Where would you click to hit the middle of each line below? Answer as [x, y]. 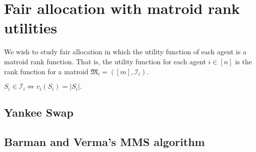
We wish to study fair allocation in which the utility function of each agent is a [125, 52]
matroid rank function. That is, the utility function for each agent [105, 61]
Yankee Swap [39, 112]
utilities [31, 28]
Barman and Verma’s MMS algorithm [104, 142]
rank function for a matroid [46, 71]
